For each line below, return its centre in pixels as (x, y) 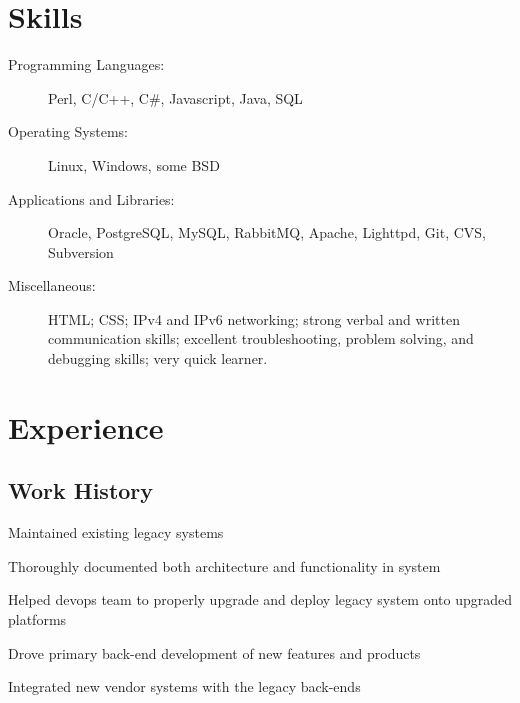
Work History (81, 490)
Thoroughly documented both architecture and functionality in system (224, 565)
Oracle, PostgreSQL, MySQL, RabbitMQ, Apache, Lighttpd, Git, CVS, (267, 232)
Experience (86, 426)
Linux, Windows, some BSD (134, 164)
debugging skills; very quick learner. (158, 358)
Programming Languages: (86, 64)
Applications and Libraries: (91, 198)
